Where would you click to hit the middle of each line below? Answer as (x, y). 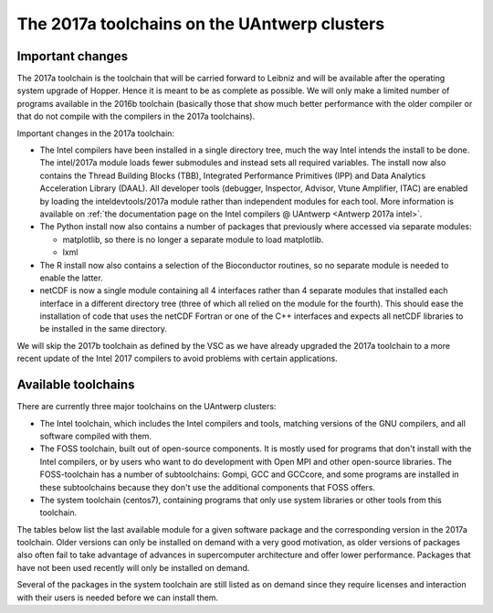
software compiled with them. (96, 436)
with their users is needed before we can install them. (118, 597)
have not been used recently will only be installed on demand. (133, 567)
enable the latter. (72, 278)
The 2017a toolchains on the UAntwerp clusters (201, 24)
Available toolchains (76, 385)
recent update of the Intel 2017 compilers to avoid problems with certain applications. (177, 359)
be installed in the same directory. (104, 329)
